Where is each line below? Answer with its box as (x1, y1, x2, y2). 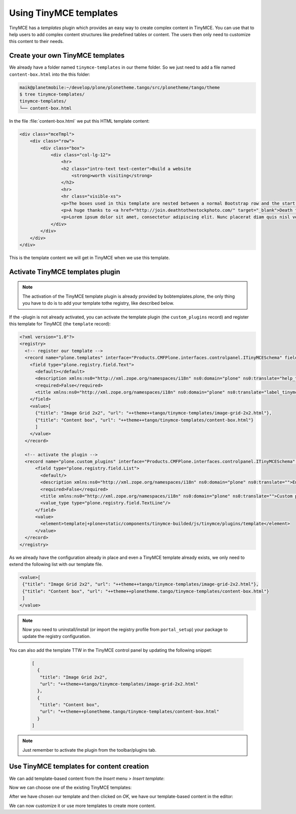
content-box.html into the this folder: (9, 71, 91, 77)
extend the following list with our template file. (9, 561, 103, 567)
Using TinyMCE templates (9, 7, 118, 18)
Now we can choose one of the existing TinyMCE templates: (9, 784, 132, 790)
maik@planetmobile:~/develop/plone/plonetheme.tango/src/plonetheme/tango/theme (19, 85, 220, 90)
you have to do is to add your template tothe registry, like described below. (22, 300, 175, 306)
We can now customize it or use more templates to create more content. (9, 803, 156, 809)
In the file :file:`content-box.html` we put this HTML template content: (9, 118, 150, 124)
